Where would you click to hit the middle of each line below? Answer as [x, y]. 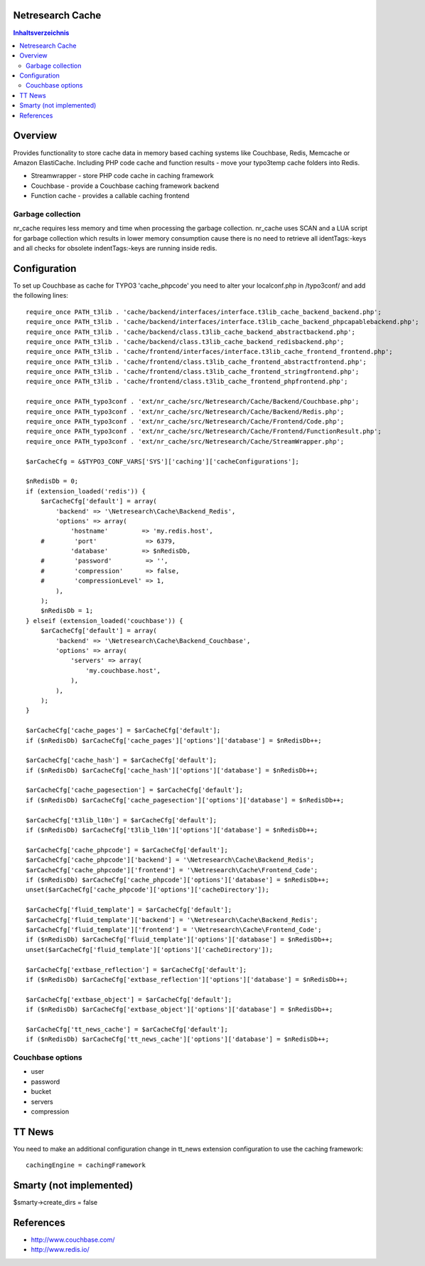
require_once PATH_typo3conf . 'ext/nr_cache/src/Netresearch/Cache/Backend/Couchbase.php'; [193, 402]
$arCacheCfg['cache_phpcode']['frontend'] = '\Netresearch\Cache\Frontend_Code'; [172, 870]
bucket [41, 1092]
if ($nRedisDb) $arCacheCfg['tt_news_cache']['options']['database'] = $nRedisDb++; [178, 1039]
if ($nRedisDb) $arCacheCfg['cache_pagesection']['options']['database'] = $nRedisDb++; [185, 800]
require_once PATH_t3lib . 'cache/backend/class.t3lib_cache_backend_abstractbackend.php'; [190, 332]
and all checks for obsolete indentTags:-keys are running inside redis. [115, 249]
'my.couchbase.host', [123, 670]
